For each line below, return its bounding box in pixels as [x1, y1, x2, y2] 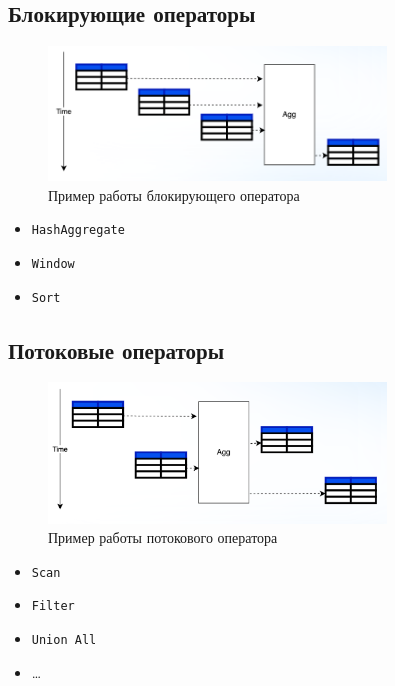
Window [31, 256, 75, 271]
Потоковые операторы [8, 334, 225, 365]
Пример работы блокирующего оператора [48, 184, 300, 205]
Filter [31, 599, 75, 614]
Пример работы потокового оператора [48, 527, 278, 548]
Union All [31, 633, 97, 648]
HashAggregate [31, 223, 125, 238]
